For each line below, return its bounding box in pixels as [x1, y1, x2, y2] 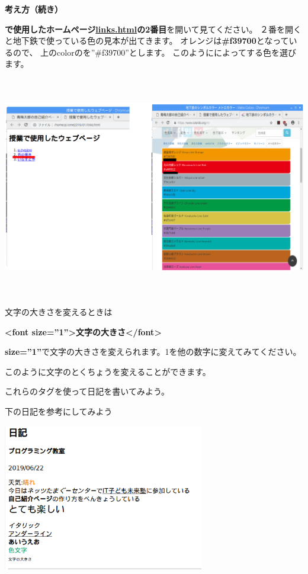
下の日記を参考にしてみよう [5, 405, 113, 418]
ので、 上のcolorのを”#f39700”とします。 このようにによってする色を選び [12, 46, 296, 58]
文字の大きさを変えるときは [5, 306, 113, 318]
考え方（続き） [5, 3, 63, 15]
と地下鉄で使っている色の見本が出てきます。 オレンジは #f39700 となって [5, 34, 289, 47]
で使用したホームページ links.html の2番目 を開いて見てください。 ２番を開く [5, 23, 302, 35]
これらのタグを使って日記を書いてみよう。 [5, 385, 170, 397]
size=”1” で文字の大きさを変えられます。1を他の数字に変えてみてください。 [5, 345, 301, 358]
